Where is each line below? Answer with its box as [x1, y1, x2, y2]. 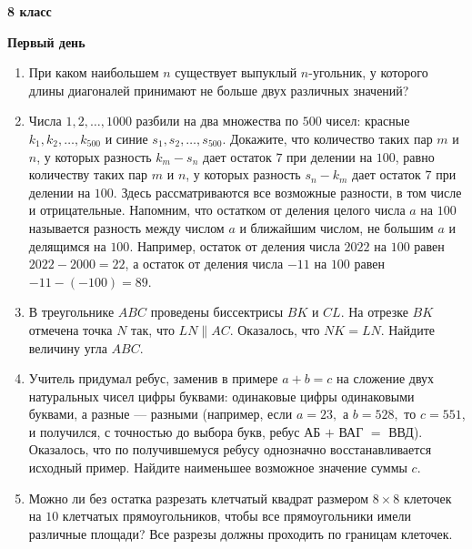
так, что [131, 320, 175, 339]
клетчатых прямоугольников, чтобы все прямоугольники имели [62, 506, 411, 525]
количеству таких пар [28, 165, 148, 184]
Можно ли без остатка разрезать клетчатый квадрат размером [28, 488, 369, 507]
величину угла [28, 338, 107, 357]
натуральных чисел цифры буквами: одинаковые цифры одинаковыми [28, 386, 415, 405]
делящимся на [28, 236, 106, 255]
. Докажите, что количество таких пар [222, 128, 433, 147]
